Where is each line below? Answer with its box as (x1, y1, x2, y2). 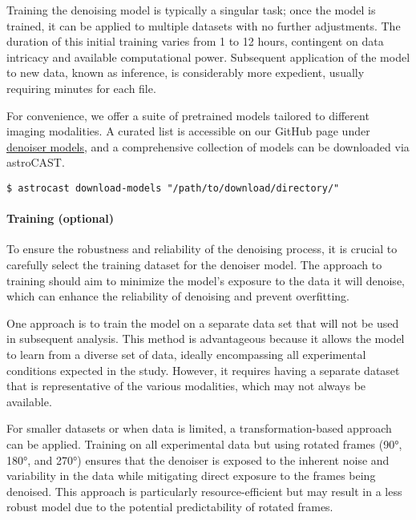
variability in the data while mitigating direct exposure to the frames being (6, 467, 376, 484)
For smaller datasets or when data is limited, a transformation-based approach (6, 420, 392, 437)
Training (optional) (6, 210, 115, 227)
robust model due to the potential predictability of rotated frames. (6, 498, 333, 515)
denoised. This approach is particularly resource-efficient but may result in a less (6, 482, 402, 499)
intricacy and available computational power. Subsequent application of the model (6, 48, 410, 65)
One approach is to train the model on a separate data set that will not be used (6, 314, 399, 331)
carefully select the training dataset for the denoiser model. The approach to (6, 256, 382, 272)
